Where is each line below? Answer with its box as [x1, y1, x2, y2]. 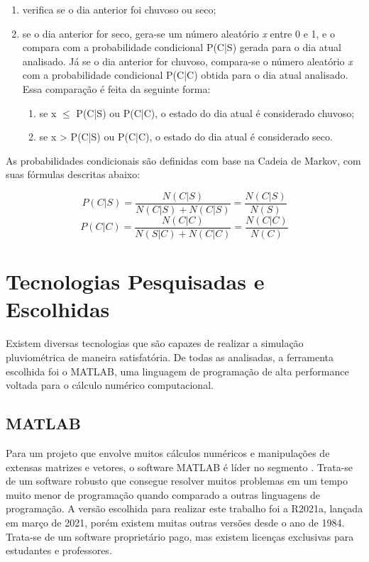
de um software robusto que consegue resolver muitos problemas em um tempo [6, 473, 348, 488]
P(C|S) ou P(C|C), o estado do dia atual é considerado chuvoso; [76, 105, 355, 120]
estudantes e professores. [6, 543, 112, 558]
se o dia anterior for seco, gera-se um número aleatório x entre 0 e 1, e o [22, 26, 335, 40]
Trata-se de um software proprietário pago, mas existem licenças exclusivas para [6, 529, 354, 544]
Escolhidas [6, 294, 110, 324]
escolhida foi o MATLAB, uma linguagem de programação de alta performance [6, 363, 349, 378]
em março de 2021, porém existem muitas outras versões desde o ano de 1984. [6, 514, 345, 529]
